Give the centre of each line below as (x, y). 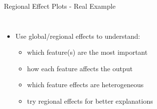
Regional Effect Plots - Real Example (60, 6)
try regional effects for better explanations (90, 101)
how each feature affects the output (80, 68)
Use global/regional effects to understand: (78, 36)
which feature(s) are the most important (87, 52)
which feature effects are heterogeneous (85, 85)
